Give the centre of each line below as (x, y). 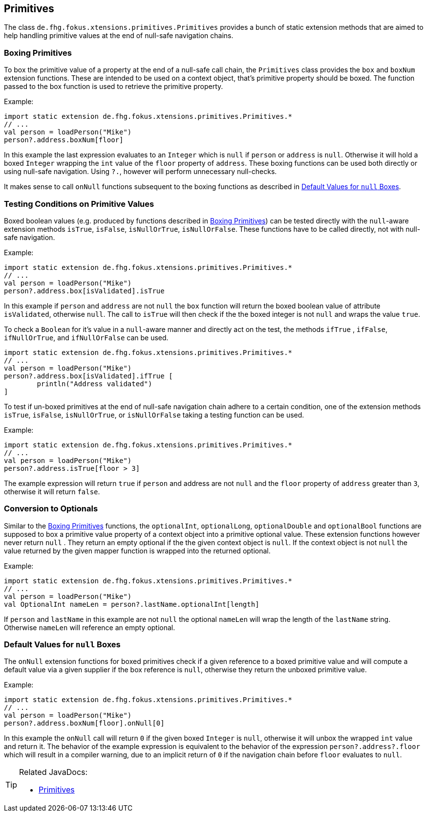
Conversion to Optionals (51, 509)
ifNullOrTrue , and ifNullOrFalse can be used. (86, 337)
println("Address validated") (95, 384)
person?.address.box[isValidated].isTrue (84, 291)
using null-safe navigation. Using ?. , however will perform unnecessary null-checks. (140, 172)
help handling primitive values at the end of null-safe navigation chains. (119, 36)
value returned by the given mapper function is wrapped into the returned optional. (137, 551)
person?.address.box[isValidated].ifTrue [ (88, 376)
